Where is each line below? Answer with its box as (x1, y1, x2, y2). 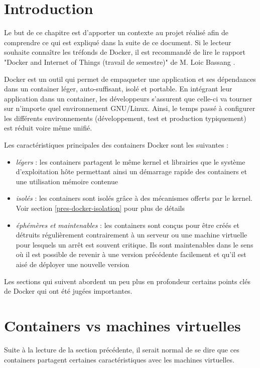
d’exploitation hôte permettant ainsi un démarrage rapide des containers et (16, 166, 247, 177)
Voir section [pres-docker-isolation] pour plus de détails (16, 203, 185, 213)
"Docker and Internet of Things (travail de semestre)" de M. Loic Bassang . (4, 56, 235, 67)
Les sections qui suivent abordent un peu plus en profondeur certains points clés (4, 276, 250, 286)
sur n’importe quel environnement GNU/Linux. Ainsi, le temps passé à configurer (4, 103, 255, 113)
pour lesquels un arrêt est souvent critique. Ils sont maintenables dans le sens (16, 239, 253, 250)
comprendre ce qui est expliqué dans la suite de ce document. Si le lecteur (4, 37, 231, 47)
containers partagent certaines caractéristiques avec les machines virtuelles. (4, 354, 234, 364)
